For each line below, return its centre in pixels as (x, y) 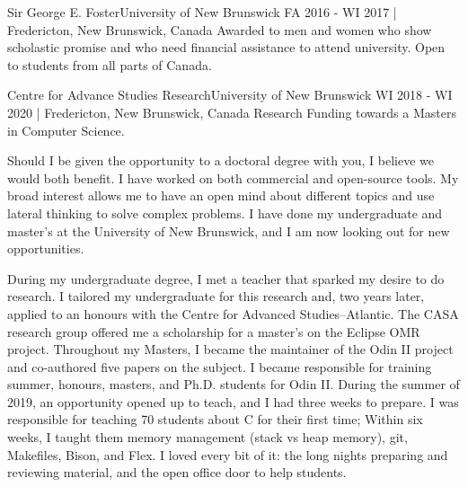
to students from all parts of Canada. (110, 64)
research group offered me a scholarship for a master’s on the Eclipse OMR (214, 331)
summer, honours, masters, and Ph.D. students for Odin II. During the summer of (234, 384)
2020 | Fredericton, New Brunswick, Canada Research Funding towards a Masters (232, 112)
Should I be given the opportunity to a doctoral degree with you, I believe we (221, 160)
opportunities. (46, 248)
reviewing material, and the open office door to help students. (177, 472)
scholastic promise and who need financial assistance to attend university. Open (226, 47)
